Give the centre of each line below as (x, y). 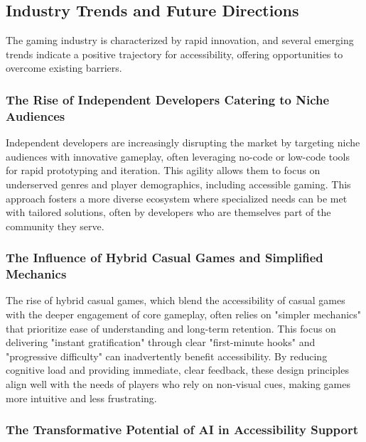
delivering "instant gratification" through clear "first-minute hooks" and (161, 342)
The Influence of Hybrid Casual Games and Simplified (165, 258)
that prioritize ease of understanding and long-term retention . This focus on (171, 328)
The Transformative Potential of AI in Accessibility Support (182, 430)
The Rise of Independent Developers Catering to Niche (168, 99)
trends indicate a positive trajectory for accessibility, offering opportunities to (174, 54)
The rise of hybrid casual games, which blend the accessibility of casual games (176, 300)
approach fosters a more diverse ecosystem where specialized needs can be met (177, 198)
